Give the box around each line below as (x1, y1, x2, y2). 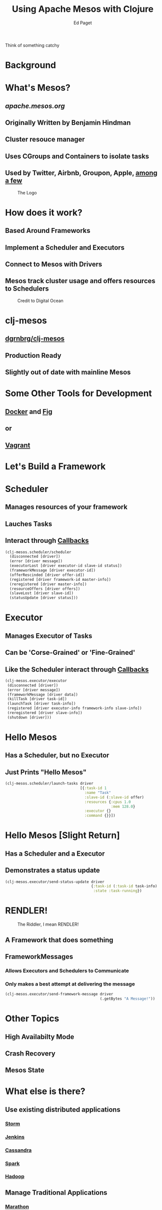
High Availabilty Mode (5, 1032, 74, 1041)
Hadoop (5, 1173, 25, 1180)
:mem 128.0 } (110, 804, 135, 809)
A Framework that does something (5, 936, 114, 944)
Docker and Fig (5, 407, 53, 416)
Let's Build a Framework (5, 460, 106, 472)
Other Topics (5, 1013, 60, 1024)
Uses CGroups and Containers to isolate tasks (5, 152, 149, 160)
